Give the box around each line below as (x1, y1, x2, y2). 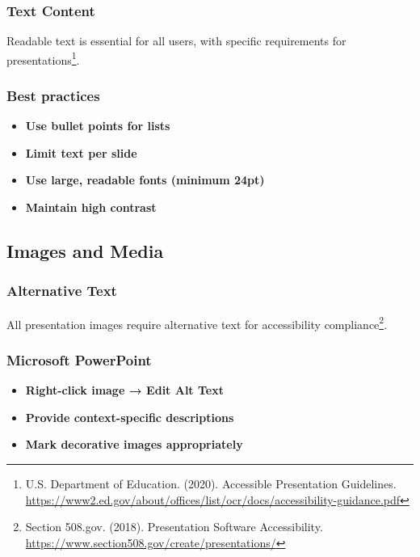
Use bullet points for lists (25, 117, 170, 134)
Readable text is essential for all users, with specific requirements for (6, 32, 346, 49)
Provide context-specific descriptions (25, 408, 234, 425)
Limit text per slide (25, 144, 137, 161)
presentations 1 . (6, 49, 80, 68)
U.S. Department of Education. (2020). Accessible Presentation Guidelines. (25, 475, 397, 492)
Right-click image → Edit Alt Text (25, 382, 224, 399)
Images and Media (6, 238, 164, 264)
